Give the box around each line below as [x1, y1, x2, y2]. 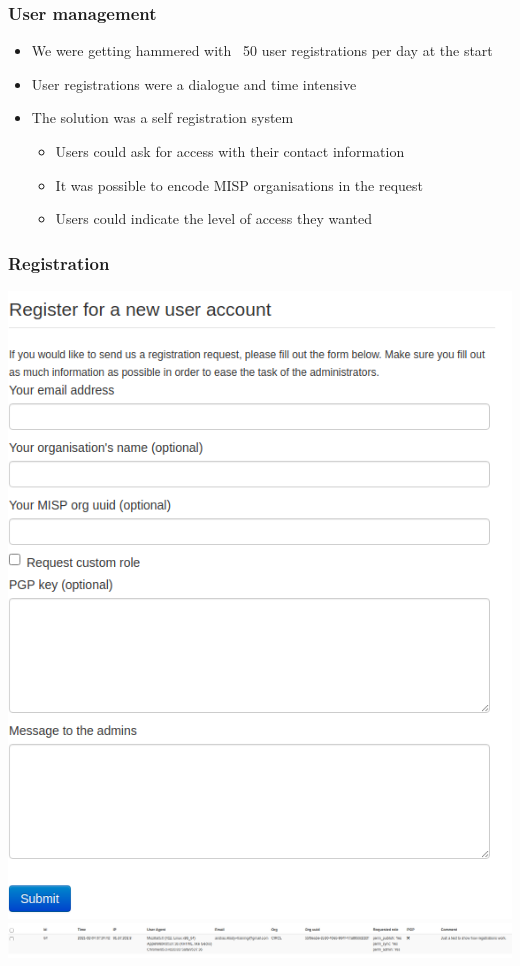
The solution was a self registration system [31, 107, 294, 128]
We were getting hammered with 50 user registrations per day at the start [31, 40, 493, 61]
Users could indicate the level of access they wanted [55, 208, 373, 229]
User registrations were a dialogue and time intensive [31, 73, 357, 94]
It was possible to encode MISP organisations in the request [55, 174, 424, 195]
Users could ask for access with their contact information [55, 141, 405, 161]
